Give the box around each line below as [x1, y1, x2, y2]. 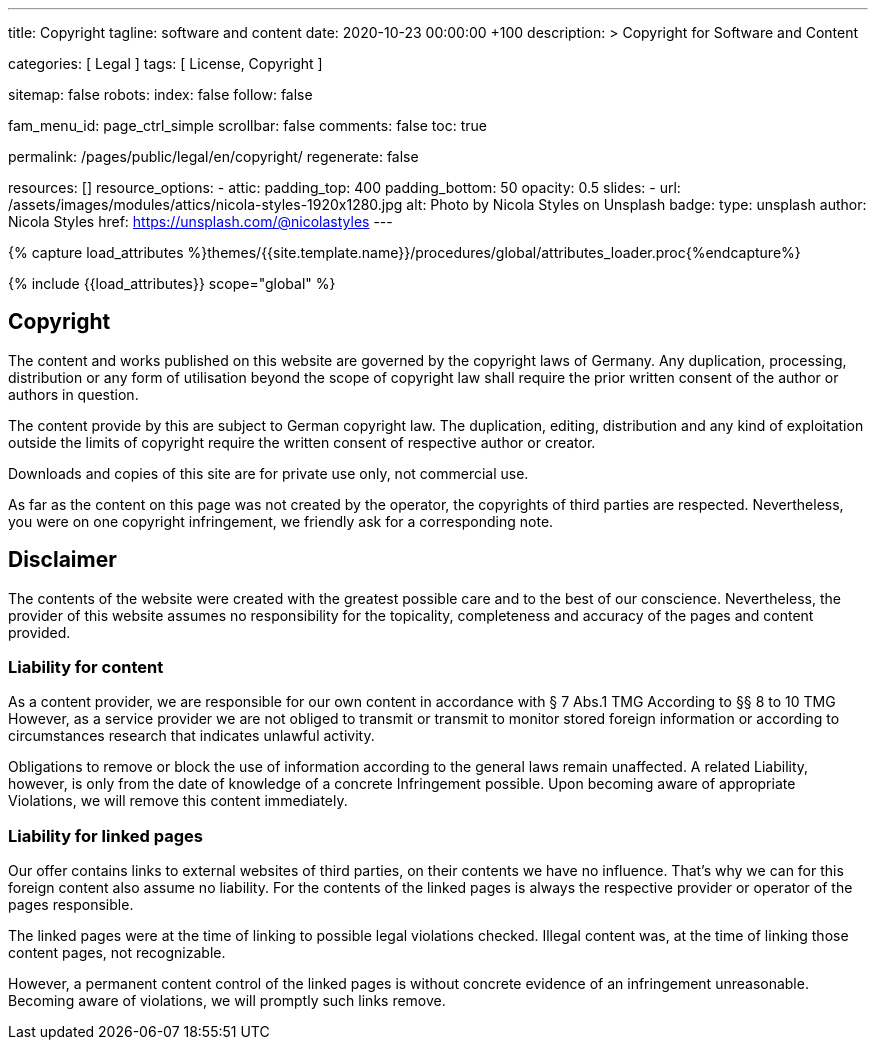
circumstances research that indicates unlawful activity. [8, 727, 375, 745]
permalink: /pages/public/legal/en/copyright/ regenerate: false [8, 148, 419, 165]
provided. [8, 623, 71, 641]
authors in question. [8, 385, 139, 403]
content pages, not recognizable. [8, 944, 226, 962]
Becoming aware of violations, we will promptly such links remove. [8, 992, 446, 1010]
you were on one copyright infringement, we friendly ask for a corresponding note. [8, 512, 554, 530]
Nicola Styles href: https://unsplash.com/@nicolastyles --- [8, 213, 393, 230]
